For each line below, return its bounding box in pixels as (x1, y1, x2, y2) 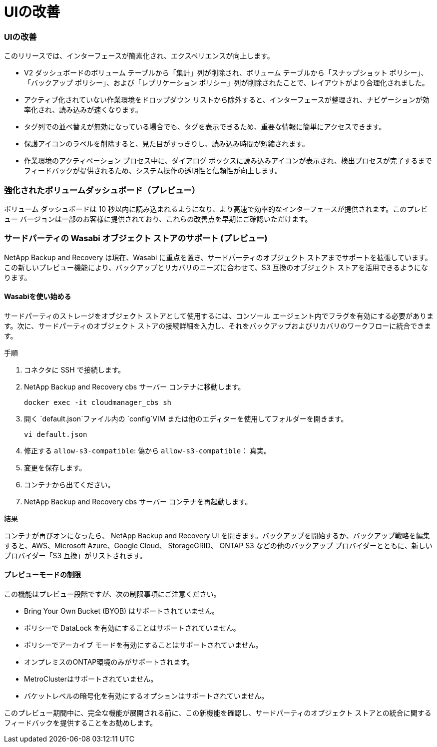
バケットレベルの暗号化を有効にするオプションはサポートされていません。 (24, 692, 269, 701)
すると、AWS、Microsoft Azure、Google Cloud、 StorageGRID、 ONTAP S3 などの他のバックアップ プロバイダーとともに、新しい (4, 541, 433, 550)
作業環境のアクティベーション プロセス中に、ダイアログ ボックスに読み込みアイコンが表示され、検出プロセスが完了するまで (24, 156, 432, 165)
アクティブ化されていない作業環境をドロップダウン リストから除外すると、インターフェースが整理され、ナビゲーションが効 (24, 95, 430, 104)
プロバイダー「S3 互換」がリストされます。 (4, 551, 147, 560)
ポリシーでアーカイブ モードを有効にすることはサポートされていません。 (24, 641, 263, 650)
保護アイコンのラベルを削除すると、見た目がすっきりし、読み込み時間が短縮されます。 (24, 139, 309, 148)
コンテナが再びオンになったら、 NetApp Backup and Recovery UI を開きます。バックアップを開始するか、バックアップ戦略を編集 (4, 531, 430, 540)
